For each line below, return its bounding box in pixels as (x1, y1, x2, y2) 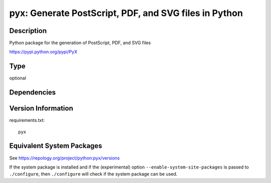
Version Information (9, 104, 73, 112)
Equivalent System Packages (9, 141, 102, 150)
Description (9, 26, 47, 35)
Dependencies (9, 88, 56, 97)
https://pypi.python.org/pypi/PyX (9, 49, 78, 55)
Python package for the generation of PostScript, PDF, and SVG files (9, 40, 151, 46)
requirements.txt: (9, 117, 45, 123)
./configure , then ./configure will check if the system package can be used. (9, 171, 178, 177)
